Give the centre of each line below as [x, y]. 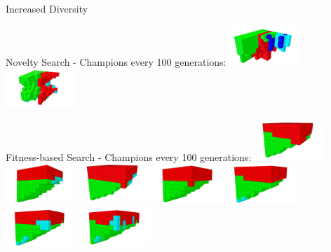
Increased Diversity [47, 8]
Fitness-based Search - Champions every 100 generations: [129, 156]
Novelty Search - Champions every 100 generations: [116, 61]
